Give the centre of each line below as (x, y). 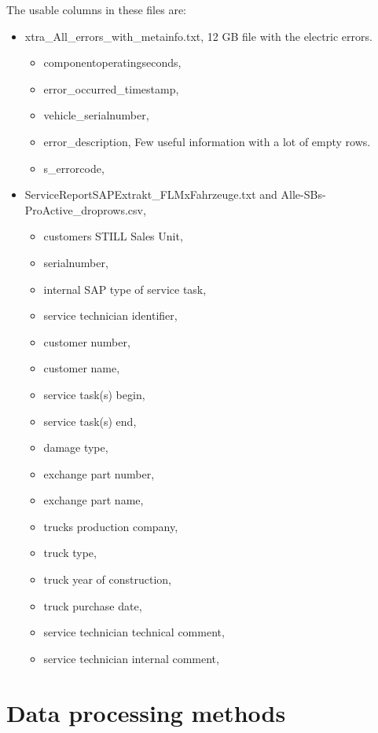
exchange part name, (94, 500)
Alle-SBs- (303, 194)
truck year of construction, (107, 579)
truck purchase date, (93, 605)
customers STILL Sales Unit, (113, 236)
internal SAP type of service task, (125, 289)
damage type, (76, 447)
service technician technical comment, (134, 632)
